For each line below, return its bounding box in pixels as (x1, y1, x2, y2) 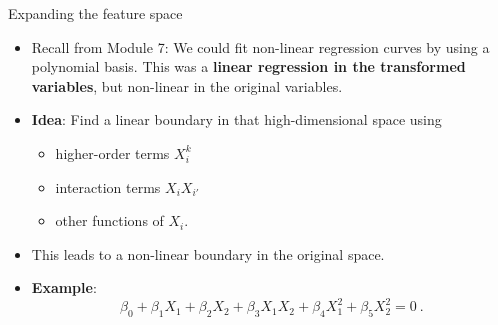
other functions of (55, 210, 164, 231)
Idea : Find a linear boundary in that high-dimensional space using (31, 109, 442, 130)
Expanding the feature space (8, 3, 183, 23)
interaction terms (55, 176, 161, 197)
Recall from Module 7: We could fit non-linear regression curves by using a (31, 36, 490, 57)
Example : (31, 277, 97, 298)
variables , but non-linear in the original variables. (31, 75, 343, 96)
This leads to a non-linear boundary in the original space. (31, 243, 385, 264)
